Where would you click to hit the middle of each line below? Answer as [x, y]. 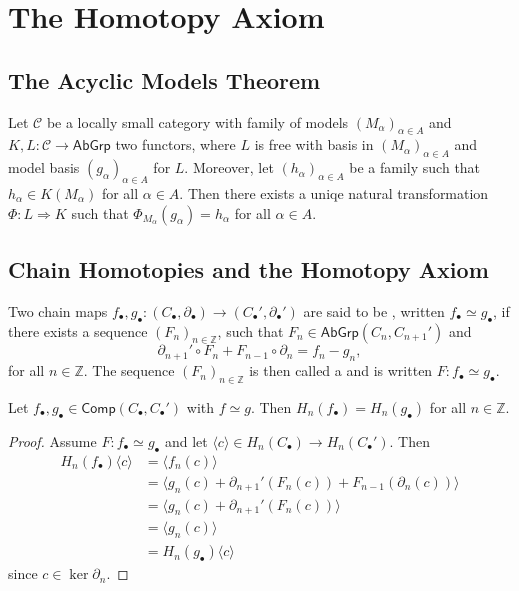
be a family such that [415, 167]
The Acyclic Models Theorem [164, 79]
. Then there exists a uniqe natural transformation [334, 192]
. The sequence [129, 370]
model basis [44, 167]
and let [186, 440]
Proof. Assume [52, 440]
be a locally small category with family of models [197, 121]
